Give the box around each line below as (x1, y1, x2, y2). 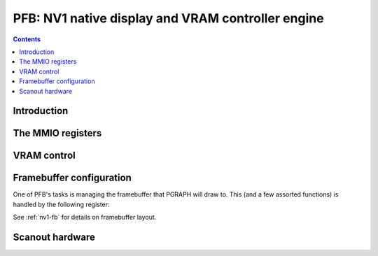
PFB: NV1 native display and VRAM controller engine (13, 10, 325, 26)
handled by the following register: (13, 200, 110, 208)
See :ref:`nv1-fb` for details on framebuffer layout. (13, 213, 157, 222)
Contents (13, 35, 41, 43)
